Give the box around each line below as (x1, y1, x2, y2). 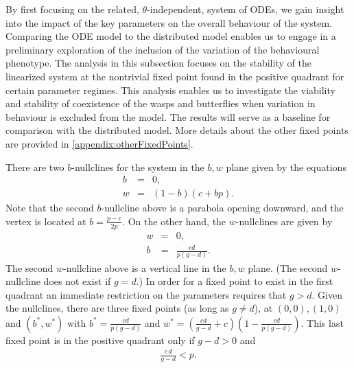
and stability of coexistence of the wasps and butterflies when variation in (5, 96, 316, 111)
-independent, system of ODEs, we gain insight (147, 2, 344, 16)
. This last (300, 315, 344, 330)
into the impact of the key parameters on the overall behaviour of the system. (5, 15, 332, 30)
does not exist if (43, 274, 111, 288)
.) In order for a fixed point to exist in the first (136, 274, 333, 288)
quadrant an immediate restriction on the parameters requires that (5, 287, 287, 301)
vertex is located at (5, 214, 86, 228)
